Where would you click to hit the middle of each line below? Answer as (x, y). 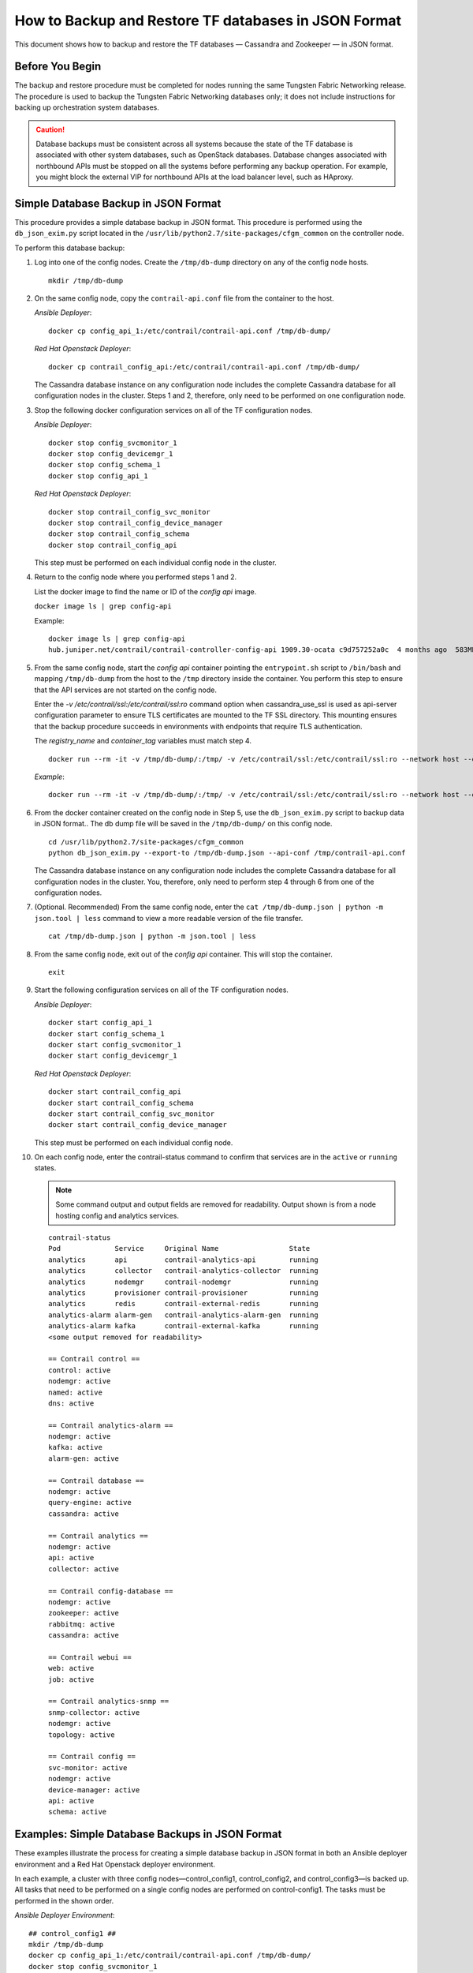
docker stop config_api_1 (99, 476)
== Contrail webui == (90, 1657)
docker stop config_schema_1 (104, 465)
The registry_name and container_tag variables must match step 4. (143, 741)
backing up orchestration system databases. (87, 107)
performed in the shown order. (64, 1900)
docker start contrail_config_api (115, 1092)
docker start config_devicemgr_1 (113, 1056)
